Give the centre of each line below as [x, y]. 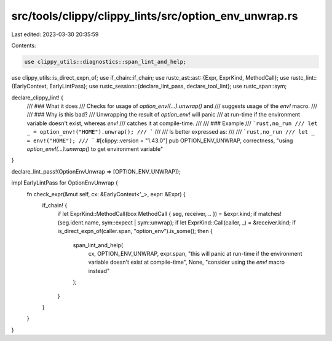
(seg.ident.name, [79, 222]
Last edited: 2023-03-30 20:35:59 [55, 34]
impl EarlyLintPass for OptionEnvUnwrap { [65, 183]
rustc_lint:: [304, 77]
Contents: [24, 45]
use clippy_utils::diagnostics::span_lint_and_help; [105, 62]
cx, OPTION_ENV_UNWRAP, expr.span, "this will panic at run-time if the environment [195, 253]
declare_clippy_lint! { [38, 98]
